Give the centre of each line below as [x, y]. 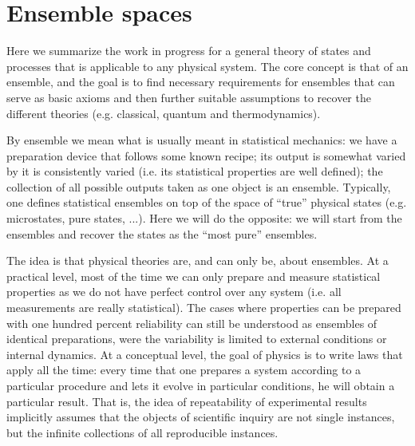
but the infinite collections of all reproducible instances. [142, 432]
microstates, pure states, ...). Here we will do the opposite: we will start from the [204, 218]
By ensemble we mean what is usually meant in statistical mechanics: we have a [202, 140]
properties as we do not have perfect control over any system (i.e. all [174, 292]
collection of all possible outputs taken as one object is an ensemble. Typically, [199, 186]
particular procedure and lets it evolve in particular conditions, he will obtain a [201, 385]
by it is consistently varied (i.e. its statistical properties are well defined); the [195, 171]
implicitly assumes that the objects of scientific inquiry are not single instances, [201, 417]
